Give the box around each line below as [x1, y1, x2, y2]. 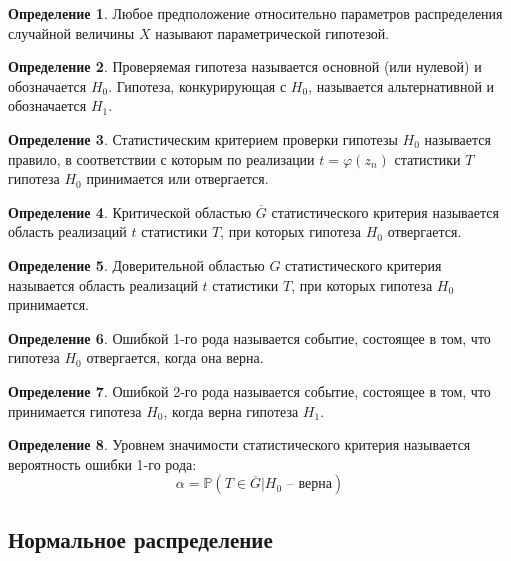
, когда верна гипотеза [163, 400, 299, 421]
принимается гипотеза [8, 400, 142, 421]
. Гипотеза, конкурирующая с [108, 75, 287, 96]
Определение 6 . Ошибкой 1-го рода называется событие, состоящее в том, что [8, 327, 491, 348]
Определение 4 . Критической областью [8, 201, 252, 222]
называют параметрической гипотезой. [155, 22, 390, 43]
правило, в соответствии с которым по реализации [8, 148, 315, 169]
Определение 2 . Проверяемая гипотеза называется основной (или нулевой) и [8, 56, 482, 77]
